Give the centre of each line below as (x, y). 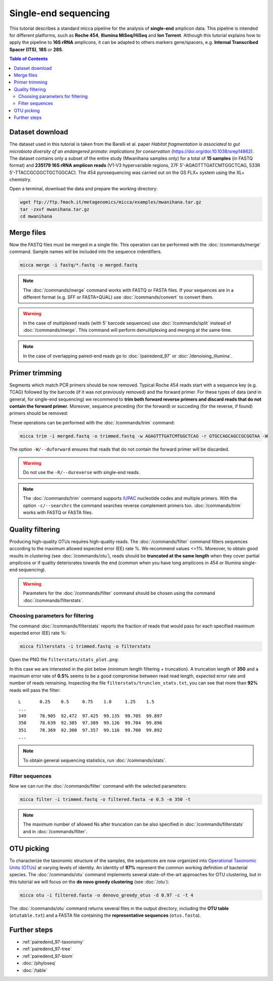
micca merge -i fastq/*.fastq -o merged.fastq (79, 265)
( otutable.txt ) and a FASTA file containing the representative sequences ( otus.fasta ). (105, 915)
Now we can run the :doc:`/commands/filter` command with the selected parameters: (98, 786)
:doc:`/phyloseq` (39, 963)
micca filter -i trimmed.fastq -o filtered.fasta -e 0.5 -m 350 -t (105, 799)
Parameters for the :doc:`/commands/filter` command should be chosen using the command (119, 593)
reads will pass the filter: (35, 690)
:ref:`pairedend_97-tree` (47, 949)
